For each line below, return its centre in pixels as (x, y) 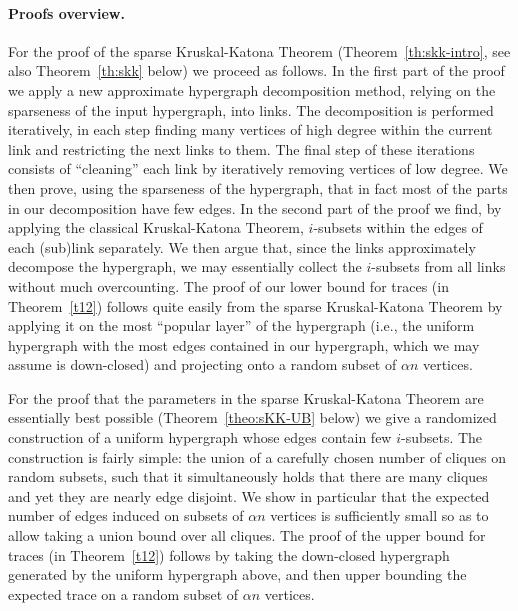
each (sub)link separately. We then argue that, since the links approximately (242, 246)
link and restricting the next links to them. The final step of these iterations (241, 148)
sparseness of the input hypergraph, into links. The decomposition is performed (251, 109)
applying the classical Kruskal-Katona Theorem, (156, 227)
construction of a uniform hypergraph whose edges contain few (200, 437)
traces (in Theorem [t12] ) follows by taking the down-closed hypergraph (229, 554)
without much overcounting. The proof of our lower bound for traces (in (228, 285)
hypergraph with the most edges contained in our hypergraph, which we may (244, 344)
